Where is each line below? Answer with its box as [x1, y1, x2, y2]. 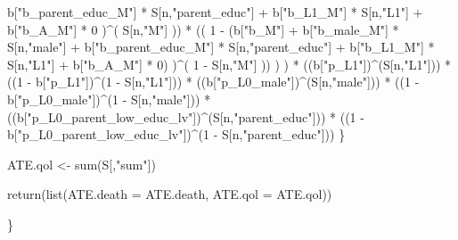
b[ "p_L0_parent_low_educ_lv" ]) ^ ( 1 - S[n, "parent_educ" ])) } [7, 125, 346, 144]
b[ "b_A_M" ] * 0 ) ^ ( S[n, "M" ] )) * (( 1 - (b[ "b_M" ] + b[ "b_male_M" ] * [7, 20, 399, 38]
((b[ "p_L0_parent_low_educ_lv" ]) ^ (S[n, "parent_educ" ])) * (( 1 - [7, 107, 364, 126]
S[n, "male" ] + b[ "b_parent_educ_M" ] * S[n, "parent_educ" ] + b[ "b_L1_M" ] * [7, 37, 435, 56]
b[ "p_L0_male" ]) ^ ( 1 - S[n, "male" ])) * [7, 89, 211, 108]
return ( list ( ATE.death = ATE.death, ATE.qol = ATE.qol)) [7, 185, 332, 203]
